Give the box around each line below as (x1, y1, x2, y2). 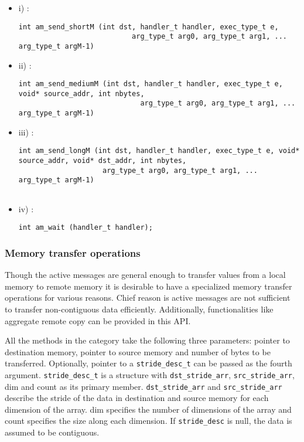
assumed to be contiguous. (5, 426, 100, 438)
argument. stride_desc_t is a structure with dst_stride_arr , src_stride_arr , (5, 368, 295, 380)
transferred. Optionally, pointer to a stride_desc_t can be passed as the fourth (5, 357, 292, 369)
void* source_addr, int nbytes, (18, 89, 145, 98)
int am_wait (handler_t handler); (18, 223, 153, 232)
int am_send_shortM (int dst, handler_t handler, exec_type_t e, (18, 22, 279, 31)
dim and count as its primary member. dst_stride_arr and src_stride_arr (5, 380, 282, 392)
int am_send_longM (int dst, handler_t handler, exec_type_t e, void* (18, 147, 300, 155)
